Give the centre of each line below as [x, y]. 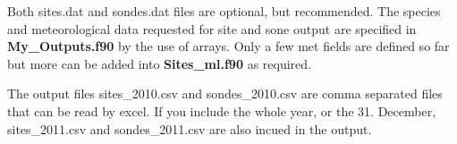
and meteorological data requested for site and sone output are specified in [212, 28]
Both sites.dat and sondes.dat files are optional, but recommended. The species [224, 11]
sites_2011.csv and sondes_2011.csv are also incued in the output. [190, 128]
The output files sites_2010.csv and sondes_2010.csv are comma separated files [225, 93]
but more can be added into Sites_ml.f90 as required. [159, 63]
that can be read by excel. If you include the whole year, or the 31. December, [222, 110]
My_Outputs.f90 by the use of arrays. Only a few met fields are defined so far [228, 46]
